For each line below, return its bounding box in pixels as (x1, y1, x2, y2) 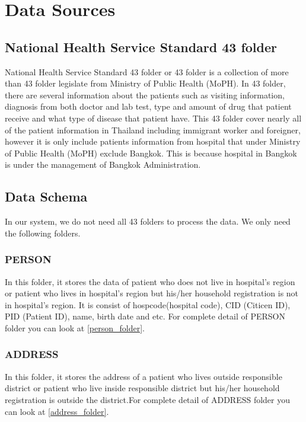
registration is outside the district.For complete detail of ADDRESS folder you (5, 393, 291, 405)
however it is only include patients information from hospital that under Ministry (5, 135, 301, 148)
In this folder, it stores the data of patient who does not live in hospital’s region (5, 275, 295, 287)
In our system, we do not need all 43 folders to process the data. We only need (5, 215, 291, 228)
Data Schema (5, 187, 88, 206)
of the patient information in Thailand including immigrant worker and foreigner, (5, 123, 301, 136)
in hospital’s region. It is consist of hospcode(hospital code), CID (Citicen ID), (5, 298, 291, 311)
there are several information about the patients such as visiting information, (5, 88, 285, 101)
